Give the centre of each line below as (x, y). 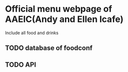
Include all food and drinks (32, 33)
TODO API (21, 64)
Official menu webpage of (59, 9)
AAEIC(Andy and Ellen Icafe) (64, 19)
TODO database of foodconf (49, 48)
